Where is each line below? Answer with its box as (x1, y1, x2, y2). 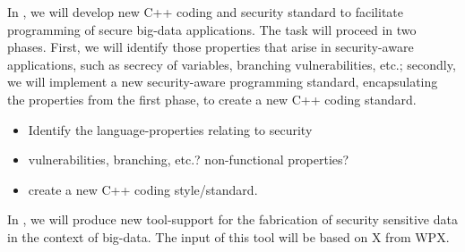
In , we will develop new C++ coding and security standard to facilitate (7, 3, 404, 21)
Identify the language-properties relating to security (28, 120, 313, 139)
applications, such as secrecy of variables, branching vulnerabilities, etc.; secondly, (7, 55, 456, 73)
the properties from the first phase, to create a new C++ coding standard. (7, 89, 417, 108)
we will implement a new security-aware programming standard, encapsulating (7, 72, 438, 91)
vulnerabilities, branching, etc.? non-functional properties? (28, 150, 349, 169)
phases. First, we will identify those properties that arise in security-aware (7, 38, 414, 56)
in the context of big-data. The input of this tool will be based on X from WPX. (7, 227, 450, 246)
